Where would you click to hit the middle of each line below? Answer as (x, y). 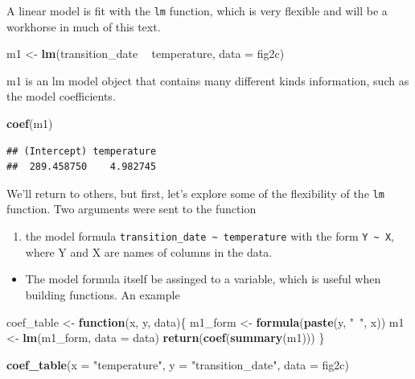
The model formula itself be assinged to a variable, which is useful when (203, 279)
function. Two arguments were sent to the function (131, 209)
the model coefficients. (61, 96)
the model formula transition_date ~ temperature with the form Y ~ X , (210, 236)
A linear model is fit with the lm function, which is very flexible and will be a (197, 10)
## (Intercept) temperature (82, 151)
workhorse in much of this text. (84, 26)
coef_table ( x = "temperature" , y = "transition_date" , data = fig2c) (178, 364)
